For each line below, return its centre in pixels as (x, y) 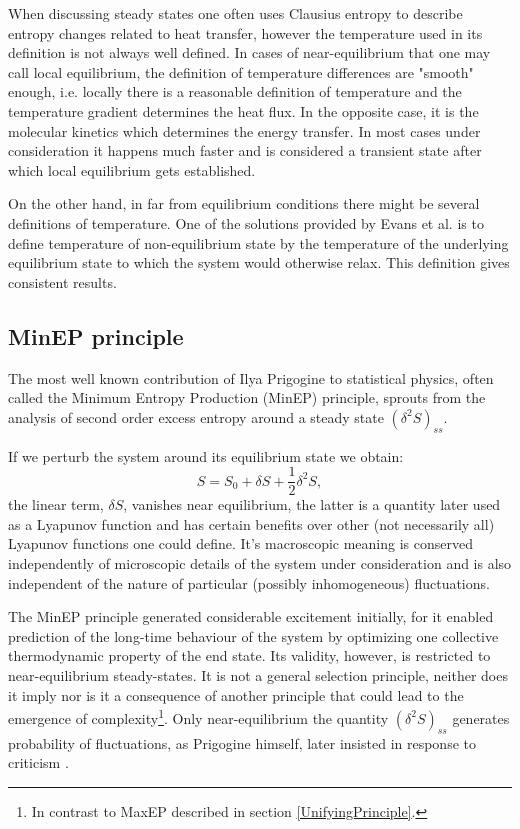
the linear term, (56, 504)
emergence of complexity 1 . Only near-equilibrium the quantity (198, 716)
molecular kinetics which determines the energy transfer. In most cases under (244, 130)
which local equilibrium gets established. (132, 169)
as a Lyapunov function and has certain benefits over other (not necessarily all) (251, 523)
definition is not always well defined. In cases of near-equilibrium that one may (249, 52)
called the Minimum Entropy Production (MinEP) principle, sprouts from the (247, 397)
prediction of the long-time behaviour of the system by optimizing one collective (253, 635)
